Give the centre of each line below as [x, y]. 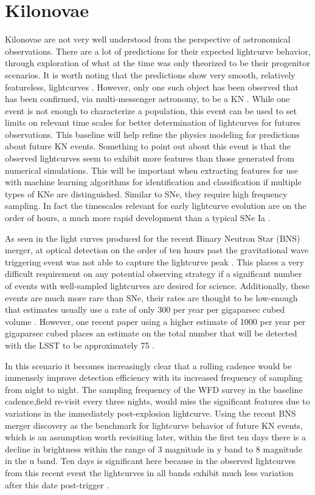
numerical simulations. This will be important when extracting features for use [152, 170]
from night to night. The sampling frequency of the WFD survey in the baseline [154, 389]
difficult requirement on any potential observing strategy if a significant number [154, 274]
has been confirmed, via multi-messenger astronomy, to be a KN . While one [147, 99]
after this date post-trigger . [57, 484]
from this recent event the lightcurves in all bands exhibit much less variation [149, 472]
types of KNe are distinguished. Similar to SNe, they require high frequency [146, 193]
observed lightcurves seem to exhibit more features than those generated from [150, 158]
